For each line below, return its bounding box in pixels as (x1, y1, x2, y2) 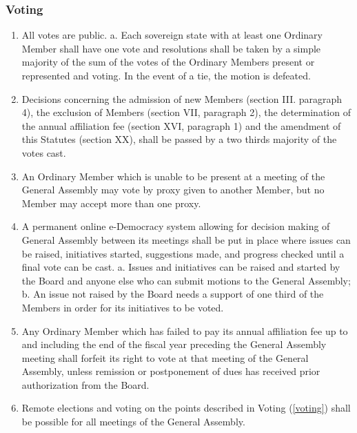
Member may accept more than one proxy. (21, 195, 201, 210)
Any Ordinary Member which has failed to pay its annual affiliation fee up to (21, 323, 348, 338)
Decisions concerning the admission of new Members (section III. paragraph (21, 91, 343, 106)
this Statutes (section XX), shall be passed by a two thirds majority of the (21, 132, 337, 146)
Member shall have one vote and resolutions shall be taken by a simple (21, 41, 321, 55)
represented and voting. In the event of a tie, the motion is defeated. (21, 68, 311, 82)
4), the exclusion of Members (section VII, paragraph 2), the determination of (21, 105, 351, 119)
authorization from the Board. (21, 377, 150, 392)
